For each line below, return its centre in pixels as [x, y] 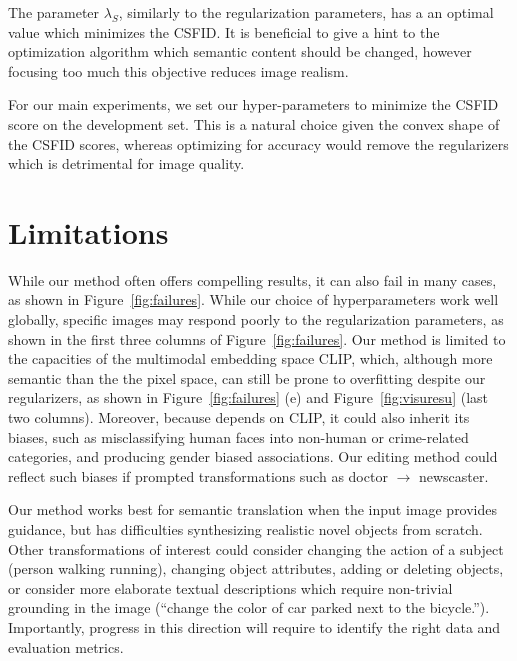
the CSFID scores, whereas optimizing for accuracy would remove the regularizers [258, 143]
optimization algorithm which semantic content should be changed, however [240, 51]
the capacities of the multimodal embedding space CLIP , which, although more [250, 358]
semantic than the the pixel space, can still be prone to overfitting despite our [247, 377]
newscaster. [453, 475]
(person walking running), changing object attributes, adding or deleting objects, [256, 568]
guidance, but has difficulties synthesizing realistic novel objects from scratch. [245, 529]
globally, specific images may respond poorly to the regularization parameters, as [256, 319]
